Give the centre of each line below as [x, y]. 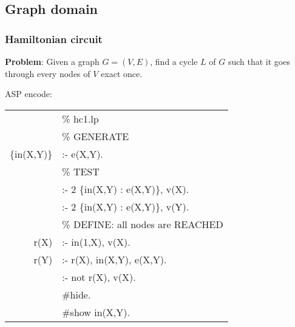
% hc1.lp [80, 118]
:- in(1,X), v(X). [96, 241]
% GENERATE [96, 136]
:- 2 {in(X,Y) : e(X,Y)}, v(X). [126, 189]
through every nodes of [48, 73]
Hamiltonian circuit [54, 39]
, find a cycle [174, 61]
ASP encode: [29, 94]
